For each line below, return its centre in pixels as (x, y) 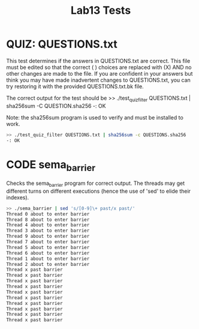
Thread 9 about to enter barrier (48, 237)
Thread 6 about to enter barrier (48, 253)
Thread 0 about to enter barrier (48, 214)
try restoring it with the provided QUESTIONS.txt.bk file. (75, 86)
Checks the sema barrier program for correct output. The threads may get (96, 184)
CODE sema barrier (51, 165)
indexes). (18, 197)
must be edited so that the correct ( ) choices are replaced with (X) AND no (99, 67)
